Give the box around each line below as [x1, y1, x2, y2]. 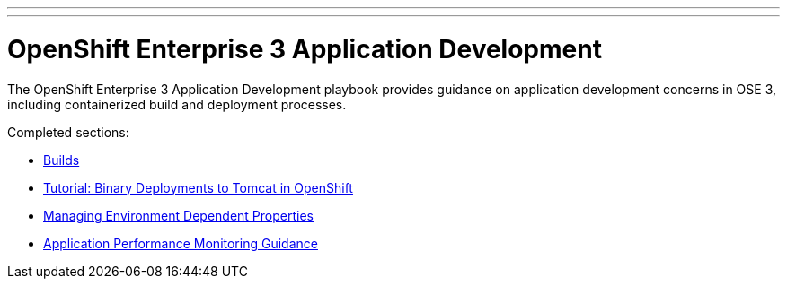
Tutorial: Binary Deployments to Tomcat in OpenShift [43, 179, 353, 195]
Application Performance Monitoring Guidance [43, 235, 318, 251]
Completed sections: [7, 124, 129, 140]
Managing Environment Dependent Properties [43, 207, 314, 223]
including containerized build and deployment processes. [7, 96, 347, 112]
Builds [43, 152, 80, 168]
